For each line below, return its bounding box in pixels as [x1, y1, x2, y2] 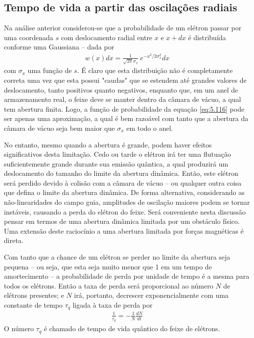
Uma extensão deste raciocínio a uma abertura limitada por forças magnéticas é [4, 225, 244, 236]
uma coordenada [4, 32, 53, 42]
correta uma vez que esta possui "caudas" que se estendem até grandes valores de [4, 74, 247, 85]
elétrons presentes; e [4, 290, 64, 300]
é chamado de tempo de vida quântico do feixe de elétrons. [44, 323, 220, 334]
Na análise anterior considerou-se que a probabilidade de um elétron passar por [4, 23, 242, 33]
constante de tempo [4, 300, 63, 310]
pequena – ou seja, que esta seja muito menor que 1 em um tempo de [4, 261, 212, 271]
